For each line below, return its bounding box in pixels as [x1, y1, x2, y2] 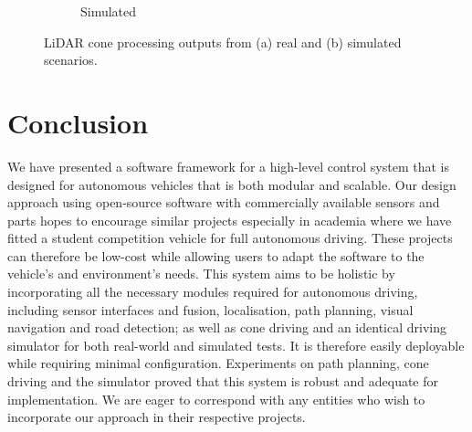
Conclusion [7, 103, 149, 141]
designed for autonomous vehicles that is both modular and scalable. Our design [7, 174, 456, 194]
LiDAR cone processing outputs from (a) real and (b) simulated [44, 32, 402, 51]
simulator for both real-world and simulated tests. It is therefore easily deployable [7, 335, 465, 354]
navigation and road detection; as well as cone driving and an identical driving [7, 318, 446, 337]
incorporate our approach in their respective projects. [7, 407, 306, 427]
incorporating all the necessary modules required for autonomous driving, [7, 282, 418, 301]
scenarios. [44, 50, 98, 69]
